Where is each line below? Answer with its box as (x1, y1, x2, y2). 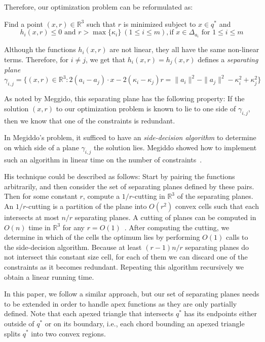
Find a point (4, 18, 43, 29)
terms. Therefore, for (4, 54, 69, 64)
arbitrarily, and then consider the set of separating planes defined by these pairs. (4, 181, 254, 191)
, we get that (85, 54, 126, 64)
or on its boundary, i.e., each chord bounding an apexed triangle (45, 318, 245, 328)
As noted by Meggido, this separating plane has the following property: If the (4, 93, 245, 104)
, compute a (83, 191, 120, 201)
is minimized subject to (123, 18, 196, 29)
